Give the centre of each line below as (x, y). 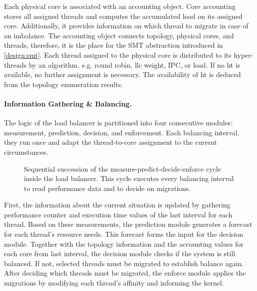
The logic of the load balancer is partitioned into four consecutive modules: (119, 123)
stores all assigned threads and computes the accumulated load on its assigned (123, 16)
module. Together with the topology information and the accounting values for (124, 243)
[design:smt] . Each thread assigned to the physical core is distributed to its (118, 54)
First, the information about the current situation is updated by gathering (117, 205)
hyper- (244, 54)
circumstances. (26, 151)
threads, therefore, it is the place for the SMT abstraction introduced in (114, 45)
